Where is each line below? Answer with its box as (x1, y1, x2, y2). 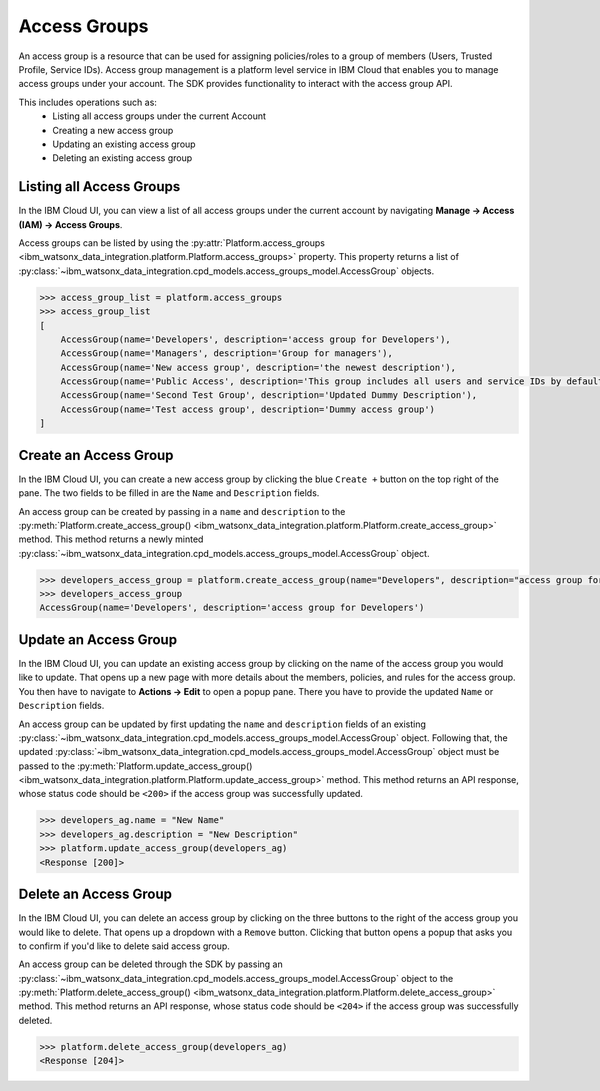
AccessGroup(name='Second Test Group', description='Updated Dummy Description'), (60, 390, 478, 401)
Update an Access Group (18, 631, 178, 648)
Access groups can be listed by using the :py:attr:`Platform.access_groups (18, 236, 325, 249)
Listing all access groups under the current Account (52, 110, 267, 122)
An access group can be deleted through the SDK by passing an (18, 958, 284, 970)
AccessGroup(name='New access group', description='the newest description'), (60, 361, 457, 373)
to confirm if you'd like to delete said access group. (18, 940, 230, 952)
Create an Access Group (18, 446, 174, 464)
